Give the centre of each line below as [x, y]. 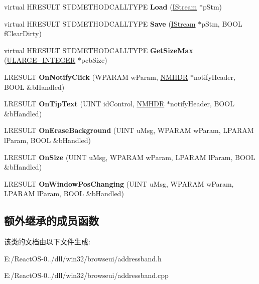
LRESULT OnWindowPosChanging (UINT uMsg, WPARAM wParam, [119, 183]
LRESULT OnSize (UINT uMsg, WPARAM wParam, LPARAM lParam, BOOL [130, 157]
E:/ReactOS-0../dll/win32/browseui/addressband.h [83, 258]
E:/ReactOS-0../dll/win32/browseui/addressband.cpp [86, 275]
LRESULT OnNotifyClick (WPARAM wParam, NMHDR [96, 77]
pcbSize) [94, 60]
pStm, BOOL [222, 23]
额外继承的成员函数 [51, 221]
